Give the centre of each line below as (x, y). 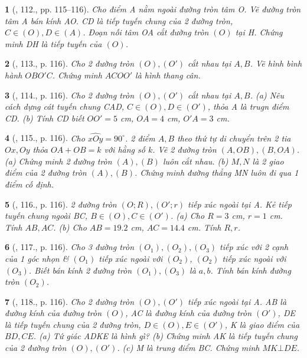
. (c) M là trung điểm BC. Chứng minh (188, 348)
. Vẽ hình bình (276, 63)
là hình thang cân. (168, 75)
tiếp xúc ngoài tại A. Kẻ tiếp (240, 204)
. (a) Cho (187, 216)
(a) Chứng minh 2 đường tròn (58, 161)
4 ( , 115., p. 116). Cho (45, 138)
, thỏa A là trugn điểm (248, 106)
